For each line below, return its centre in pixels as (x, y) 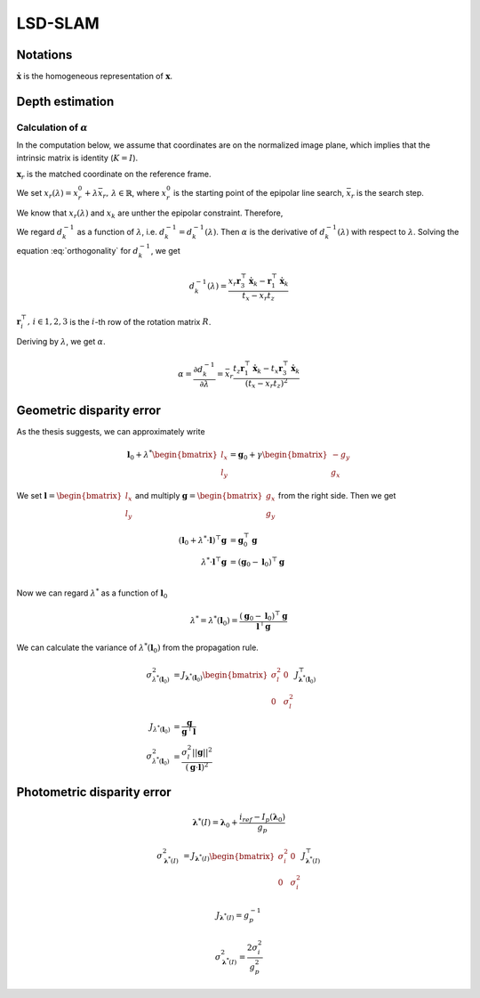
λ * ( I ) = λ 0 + (216, 823)
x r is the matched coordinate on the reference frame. (114, 175)
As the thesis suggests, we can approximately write (111, 431)
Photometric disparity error (94, 792)
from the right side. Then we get (337, 496)
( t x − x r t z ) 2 (266, 384)
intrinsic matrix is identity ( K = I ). (77, 158)
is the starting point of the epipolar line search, (259, 193)
